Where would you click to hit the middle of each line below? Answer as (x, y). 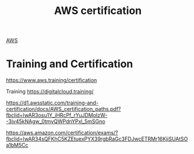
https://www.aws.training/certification (52, 80)
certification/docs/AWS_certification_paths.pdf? (64, 109)
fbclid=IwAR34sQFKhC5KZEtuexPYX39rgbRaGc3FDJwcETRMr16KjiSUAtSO (97, 139)
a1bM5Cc (17, 145)
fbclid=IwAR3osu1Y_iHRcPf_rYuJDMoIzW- (57, 116)
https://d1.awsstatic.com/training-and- (52, 103)
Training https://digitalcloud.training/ (50, 92)
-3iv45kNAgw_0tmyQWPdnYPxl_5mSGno (56, 121)
